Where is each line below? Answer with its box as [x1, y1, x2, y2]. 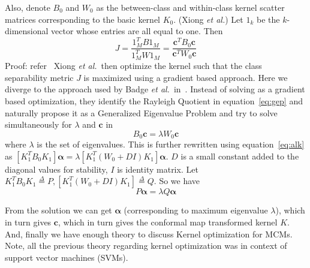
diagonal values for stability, [5, 162, 108, 175]
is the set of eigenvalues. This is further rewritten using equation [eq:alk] [37, 138, 305, 150]
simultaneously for [5, 118, 72, 131]
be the [256, 13, 280, 25]
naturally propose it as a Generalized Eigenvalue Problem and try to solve [5, 106, 278, 119]
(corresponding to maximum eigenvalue [124, 204, 268, 216]
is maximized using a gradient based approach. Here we [83, 71, 288, 83]
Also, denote [5, 1, 50, 13]
